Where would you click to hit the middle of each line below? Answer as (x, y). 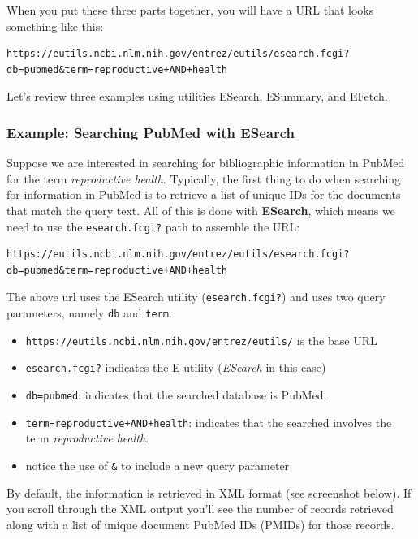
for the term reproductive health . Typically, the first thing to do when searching (204, 178)
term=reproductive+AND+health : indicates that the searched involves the (209, 422)
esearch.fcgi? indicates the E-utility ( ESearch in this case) (176, 367)
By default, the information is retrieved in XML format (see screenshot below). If (209, 492)
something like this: (55, 26)
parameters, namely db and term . (89, 313)
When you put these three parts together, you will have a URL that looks (190, 10)
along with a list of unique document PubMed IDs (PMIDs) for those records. (200, 524)
